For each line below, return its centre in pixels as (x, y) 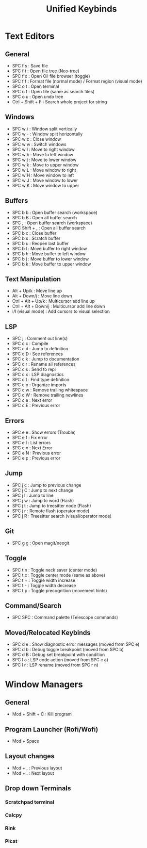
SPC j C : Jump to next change (43, 490)
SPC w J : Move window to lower (45, 180)
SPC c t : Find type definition (41, 380)
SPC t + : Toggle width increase (44, 580)
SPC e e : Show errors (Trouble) (44, 432)
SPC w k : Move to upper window (45, 165)
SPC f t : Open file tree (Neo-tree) (46, 71)
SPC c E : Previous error (36, 406)
